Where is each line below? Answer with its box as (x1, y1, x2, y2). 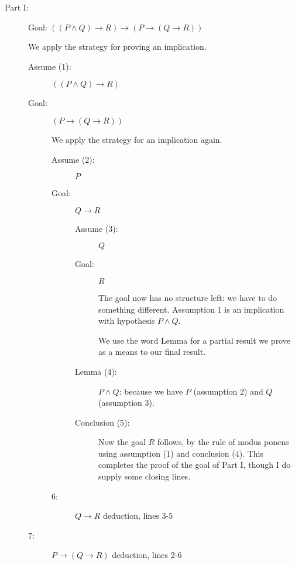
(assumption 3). (98, 396, 155, 409)
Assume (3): (75, 222, 118, 234)
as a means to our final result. (98, 345, 206, 358)
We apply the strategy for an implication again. (52, 133, 222, 145)
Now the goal (98, 436, 146, 448)
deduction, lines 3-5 (103, 509, 173, 522)
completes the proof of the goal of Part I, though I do (98, 458, 291, 471)
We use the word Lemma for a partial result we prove (98, 334, 290, 346)
